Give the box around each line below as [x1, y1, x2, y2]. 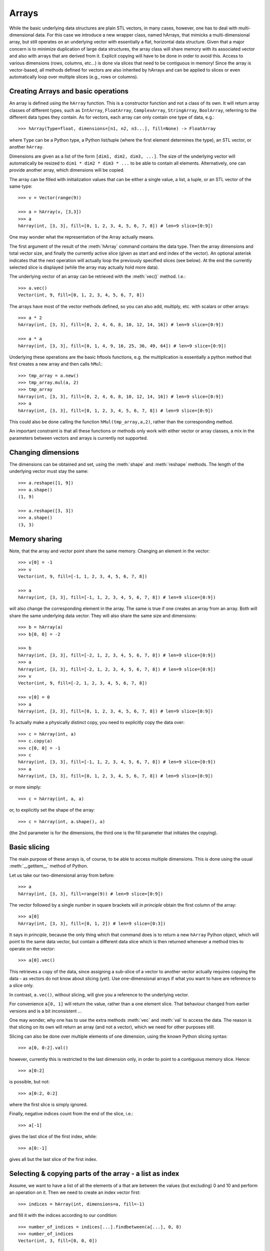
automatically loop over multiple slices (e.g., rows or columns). [9, 74, 138, 80]
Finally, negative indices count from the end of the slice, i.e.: [9, 1111, 133, 1117]
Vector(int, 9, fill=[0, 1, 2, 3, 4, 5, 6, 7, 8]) [18, 292, 145, 298]
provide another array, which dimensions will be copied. [9, 167, 125, 173]
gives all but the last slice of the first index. [9, 1156, 97, 1162]
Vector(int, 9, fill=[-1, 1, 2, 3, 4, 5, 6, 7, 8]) [18, 573, 147, 579]
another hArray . [9, 144, 44, 150]
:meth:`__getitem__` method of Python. [9, 863, 88, 869]
